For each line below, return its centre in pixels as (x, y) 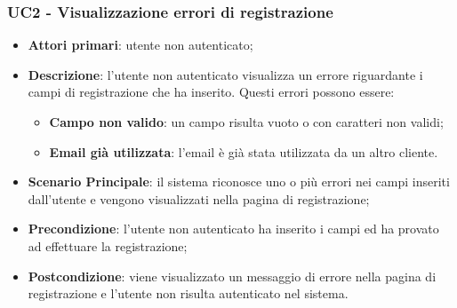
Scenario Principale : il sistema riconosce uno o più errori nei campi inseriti (239, 182)
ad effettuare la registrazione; (108, 245)
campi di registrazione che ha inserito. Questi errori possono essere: (211, 92)
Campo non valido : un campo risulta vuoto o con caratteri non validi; (246, 122)
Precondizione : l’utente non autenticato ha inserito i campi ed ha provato (233, 229)
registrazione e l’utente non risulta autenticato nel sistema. (188, 293)
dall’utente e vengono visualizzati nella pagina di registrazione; (199, 198)
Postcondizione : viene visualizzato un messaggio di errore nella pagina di (232, 276)
